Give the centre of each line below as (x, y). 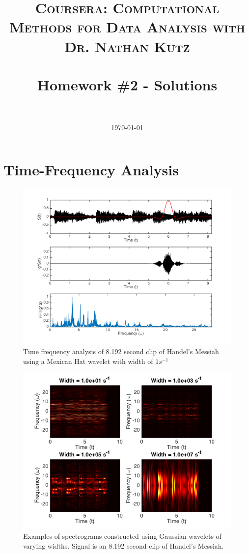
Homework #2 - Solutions (127, 84)
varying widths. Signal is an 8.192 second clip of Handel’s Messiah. (124, 545)
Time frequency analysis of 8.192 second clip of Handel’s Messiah (121, 351)
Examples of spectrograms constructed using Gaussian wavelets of (122, 536)
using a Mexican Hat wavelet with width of (88, 361)
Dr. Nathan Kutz (127, 46)
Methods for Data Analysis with (127, 27)
